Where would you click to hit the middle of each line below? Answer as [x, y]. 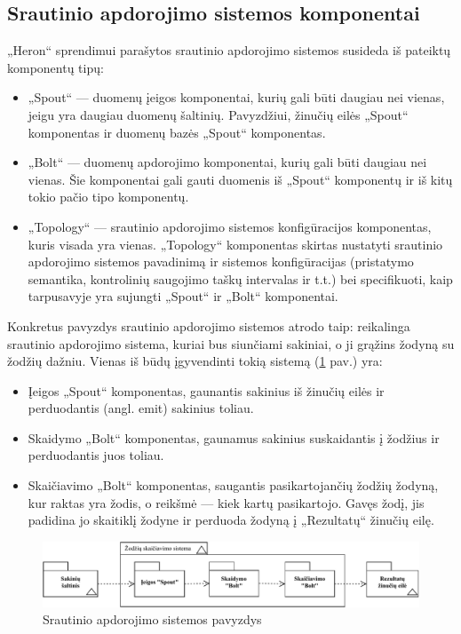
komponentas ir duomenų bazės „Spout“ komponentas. [177, 132]
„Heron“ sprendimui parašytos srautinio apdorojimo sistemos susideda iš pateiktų [229, 50]
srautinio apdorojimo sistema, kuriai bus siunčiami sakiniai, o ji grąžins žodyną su [231, 343]
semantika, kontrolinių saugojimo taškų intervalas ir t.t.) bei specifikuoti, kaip [240, 278]
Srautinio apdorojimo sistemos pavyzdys [152, 619]
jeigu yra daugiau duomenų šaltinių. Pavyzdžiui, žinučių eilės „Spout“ [218, 114]
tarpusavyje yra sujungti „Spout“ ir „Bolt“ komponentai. [183, 296]
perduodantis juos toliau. [96, 455]
